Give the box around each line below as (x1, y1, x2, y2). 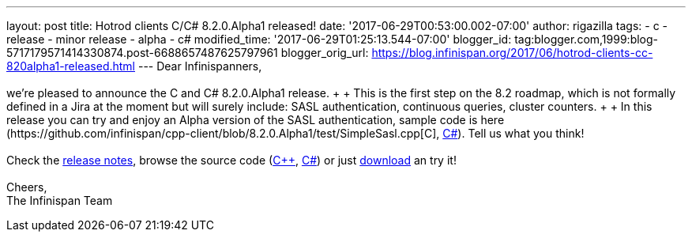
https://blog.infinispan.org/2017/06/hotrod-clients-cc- (371, 46, 653, 59)
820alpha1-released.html (6, 59, 135, 73)
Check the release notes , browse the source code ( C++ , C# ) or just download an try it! (6, 153, 457, 167)
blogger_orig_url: (280, 46, 369, 59)
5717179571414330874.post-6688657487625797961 (6, 46, 278, 59)
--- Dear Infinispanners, (137, 59, 262, 73)
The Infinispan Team (6, 194, 113, 207)
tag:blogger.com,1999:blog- (514, 32, 659, 46)
